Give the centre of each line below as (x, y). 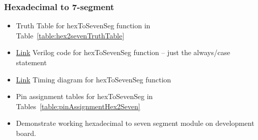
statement (31, 62)
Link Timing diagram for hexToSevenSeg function (94, 79)
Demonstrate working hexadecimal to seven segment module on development (135, 123)
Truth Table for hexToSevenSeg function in (83, 26)
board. (26, 133)
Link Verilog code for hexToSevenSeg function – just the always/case (123, 52)
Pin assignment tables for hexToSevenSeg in (84, 96)
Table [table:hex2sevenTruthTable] (70, 35)
